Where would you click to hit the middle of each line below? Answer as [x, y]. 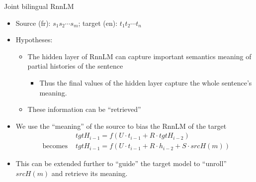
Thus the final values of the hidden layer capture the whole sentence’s [146, 82]
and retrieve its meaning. [89, 173]
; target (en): [98, 23]
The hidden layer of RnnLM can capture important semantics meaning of [139, 56]
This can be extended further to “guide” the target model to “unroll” [121, 163]
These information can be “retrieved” [84, 109]
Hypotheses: [34, 40]
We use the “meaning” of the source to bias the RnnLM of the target [121, 126]
